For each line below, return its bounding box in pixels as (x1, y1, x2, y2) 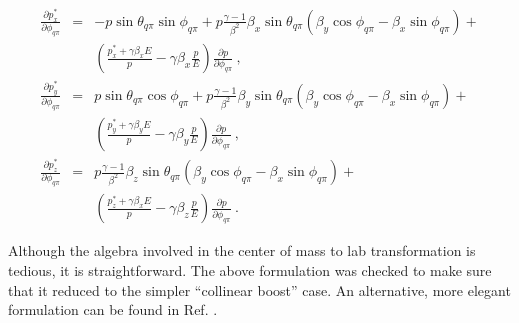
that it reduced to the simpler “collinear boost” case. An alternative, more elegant (8, 279, 511, 300)
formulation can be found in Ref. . (8, 299, 218, 320)
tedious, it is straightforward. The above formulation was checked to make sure (8, 260, 492, 281)
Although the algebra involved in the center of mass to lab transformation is (8, 240, 476, 261)
